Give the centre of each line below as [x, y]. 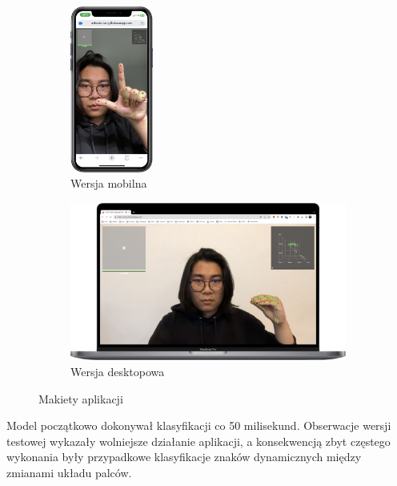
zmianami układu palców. [69, 472]
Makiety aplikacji [81, 398]
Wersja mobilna [109, 183]
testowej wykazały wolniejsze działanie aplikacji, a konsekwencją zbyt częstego [198, 441]
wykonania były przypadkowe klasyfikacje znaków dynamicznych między [184, 457]
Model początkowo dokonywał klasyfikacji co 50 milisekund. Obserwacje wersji [199, 425]
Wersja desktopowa [118, 371]
